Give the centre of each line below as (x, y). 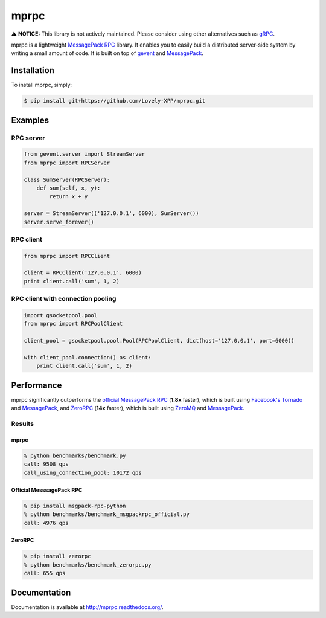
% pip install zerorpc (57, 556)
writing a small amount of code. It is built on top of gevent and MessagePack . (107, 53)
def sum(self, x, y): (69, 188)
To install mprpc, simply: (42, 85)
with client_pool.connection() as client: (88, 357)
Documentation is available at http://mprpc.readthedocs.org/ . (87, 607)
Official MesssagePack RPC (47, 490)
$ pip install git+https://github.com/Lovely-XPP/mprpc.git (115, 101)
